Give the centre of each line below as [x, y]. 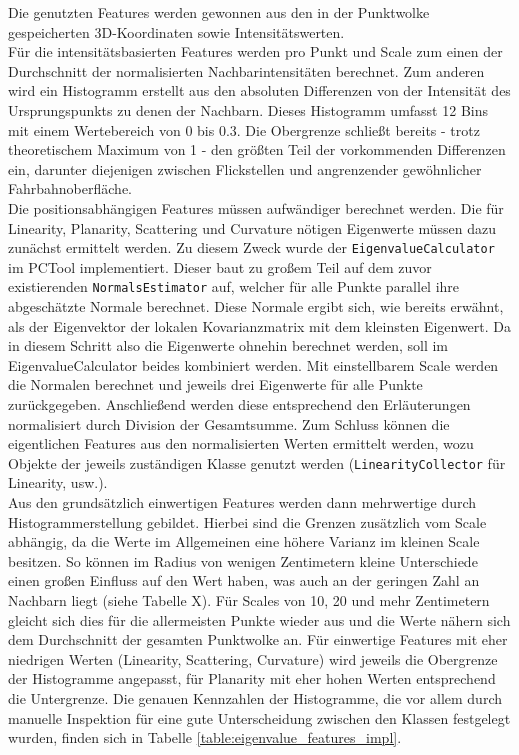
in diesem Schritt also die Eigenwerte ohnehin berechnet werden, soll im [228, 345]
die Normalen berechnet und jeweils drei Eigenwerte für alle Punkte [215, 384]
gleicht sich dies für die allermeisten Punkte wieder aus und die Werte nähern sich [259, 619]
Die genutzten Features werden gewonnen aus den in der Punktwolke [219, 12]
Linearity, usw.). [58, 482]
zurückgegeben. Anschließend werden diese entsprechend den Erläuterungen [239, 404]
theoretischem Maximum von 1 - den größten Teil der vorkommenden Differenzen [257, 149]
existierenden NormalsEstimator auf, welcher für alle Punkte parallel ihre [234, 286]
